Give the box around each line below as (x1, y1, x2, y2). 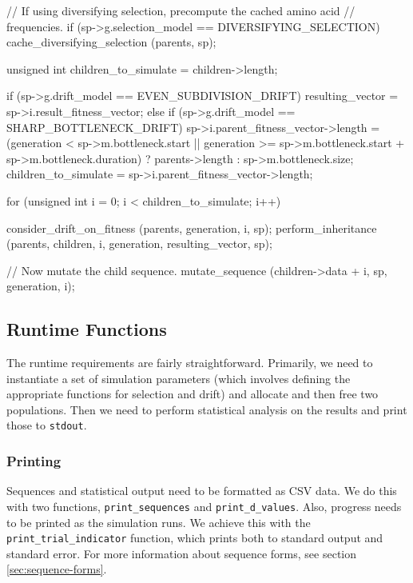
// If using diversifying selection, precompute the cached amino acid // (6, 2, 355, 18)
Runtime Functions (6, 317, 167, 341)
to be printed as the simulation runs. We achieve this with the (6, 513, 311, 530)
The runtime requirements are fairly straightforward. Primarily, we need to (6, 354, 373, 371)
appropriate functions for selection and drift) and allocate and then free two (6, 385, 379, 402)
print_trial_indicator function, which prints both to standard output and (6, 529, 383, 546)
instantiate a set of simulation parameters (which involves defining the (6, 369, 351, 386)
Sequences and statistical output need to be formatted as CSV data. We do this (6, 482, 397, 499)
